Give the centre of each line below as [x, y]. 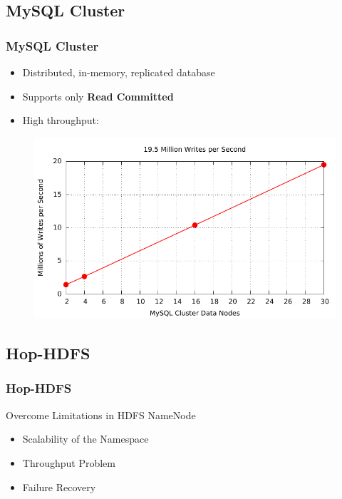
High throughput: [61, 120]
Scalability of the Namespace [85, 439]
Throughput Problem [69, 462]
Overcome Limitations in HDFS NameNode [101, 415]
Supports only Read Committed [98, 96]
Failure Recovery [59, 487]
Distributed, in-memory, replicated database [119, 72]
